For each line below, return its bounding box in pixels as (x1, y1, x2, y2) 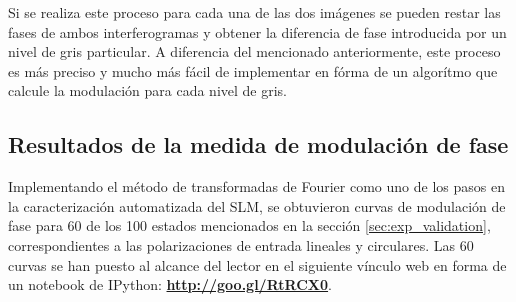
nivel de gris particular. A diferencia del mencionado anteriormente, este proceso (8, 41, 501, 62)
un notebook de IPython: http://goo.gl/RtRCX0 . (8, 274, 332, 295)
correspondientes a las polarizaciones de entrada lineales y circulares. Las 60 (8, 234, 474, 255)
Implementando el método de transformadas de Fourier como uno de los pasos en (8, 176, 505, 197)
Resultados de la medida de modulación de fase (8, 129, 509, 160)
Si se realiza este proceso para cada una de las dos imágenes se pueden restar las (8, 2, 501, 22)
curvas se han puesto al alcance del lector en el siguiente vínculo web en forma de (8, 254, 507, 275)
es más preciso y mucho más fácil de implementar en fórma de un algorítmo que (8, 60, 498, 81)
